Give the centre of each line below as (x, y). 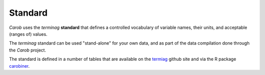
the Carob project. (27, 50)
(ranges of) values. (28, 34)
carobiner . (19, 66)
